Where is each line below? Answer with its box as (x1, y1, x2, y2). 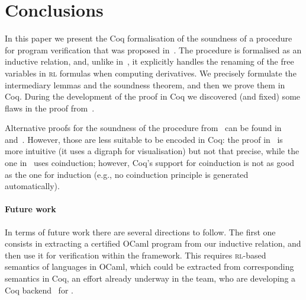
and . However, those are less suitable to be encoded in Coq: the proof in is (5, 133, 283, 145)
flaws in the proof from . (5, 101, 95, 114)
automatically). (5, 180, 60, 192)
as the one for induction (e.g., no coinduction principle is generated (5, 168, 249, 180)
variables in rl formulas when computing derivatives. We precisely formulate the (5, 66, 297, 79)
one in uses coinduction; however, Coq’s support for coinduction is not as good (5, 157, 295, 169)
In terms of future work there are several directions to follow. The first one (5, 225, 276, 238)
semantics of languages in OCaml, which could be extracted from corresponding (5, 260, 294, 273)
